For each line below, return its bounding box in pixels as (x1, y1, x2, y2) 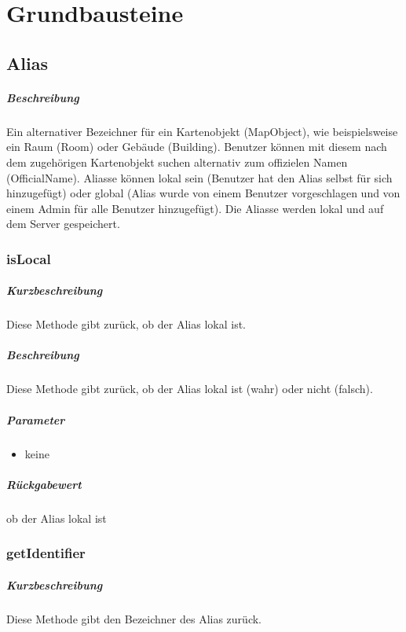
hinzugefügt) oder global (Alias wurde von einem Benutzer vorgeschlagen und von (6, 185, 401, 201)
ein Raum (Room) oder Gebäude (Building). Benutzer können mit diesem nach (6, 138, 387, 155)
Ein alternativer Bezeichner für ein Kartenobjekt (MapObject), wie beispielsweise (6, 123, 398, 139)
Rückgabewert (6, 476, 82, 492)
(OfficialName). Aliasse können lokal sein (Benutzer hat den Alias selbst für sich (6, 169, 393, 186)
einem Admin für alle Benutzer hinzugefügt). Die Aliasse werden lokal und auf (6, 200, 384, 216)
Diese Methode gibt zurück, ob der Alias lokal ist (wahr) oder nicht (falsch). (6, 380, 373, 397)
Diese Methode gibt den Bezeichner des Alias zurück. (6, 610, 262, 626)
